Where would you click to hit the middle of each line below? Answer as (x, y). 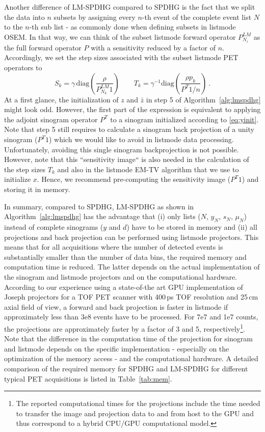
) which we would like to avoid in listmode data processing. (141, 139)
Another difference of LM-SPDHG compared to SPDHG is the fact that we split (130, 7)
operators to (23, 67)
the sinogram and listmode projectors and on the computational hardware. (121, 276)
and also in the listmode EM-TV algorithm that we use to (148, 169)
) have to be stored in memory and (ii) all (192, 226)
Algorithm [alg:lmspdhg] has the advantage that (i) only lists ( (102, 216)
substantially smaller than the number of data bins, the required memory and (125, 256)
